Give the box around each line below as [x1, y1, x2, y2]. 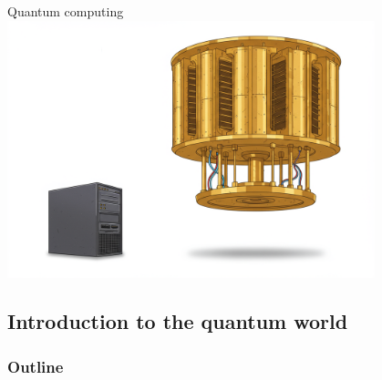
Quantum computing [7, 2, 124, 20]
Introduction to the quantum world [7, 307, 348, 335]
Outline [7, 354, 64, 377]
